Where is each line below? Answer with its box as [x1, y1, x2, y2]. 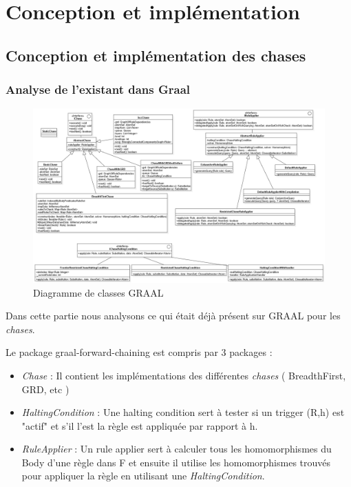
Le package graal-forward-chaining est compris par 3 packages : [6, 345, 273, 359]
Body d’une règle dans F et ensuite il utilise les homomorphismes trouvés [21, 455, 331, 469]
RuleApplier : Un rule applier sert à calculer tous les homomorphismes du [21, 441, 332, 456]
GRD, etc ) [21, 381, 70, 396]
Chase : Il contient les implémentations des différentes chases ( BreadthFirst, [21, 368, 346, 382]
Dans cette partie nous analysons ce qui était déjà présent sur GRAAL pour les [6, 308, 341, 323]
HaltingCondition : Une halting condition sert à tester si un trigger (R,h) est [21, 405, 345, 419]
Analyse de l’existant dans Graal [6, 81, 191, 98]
